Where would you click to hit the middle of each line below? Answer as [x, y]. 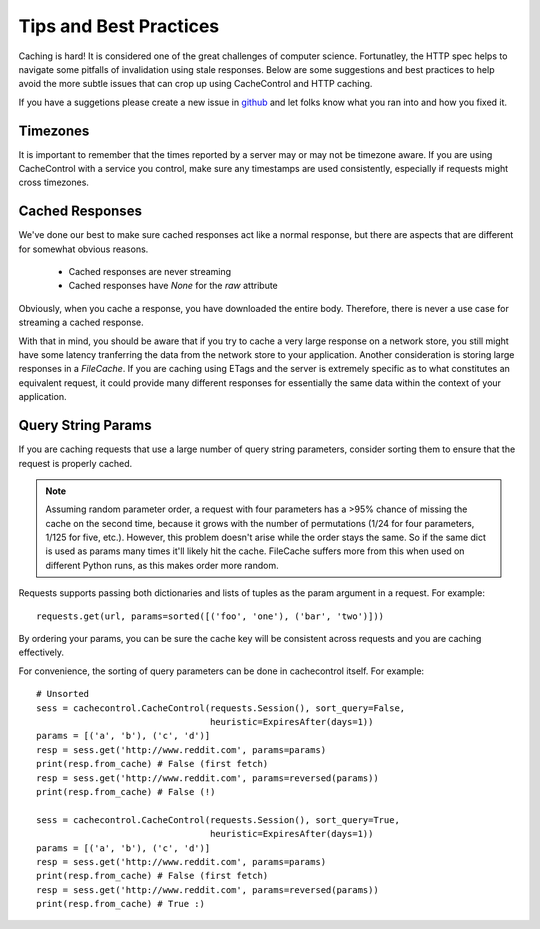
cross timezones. [54, 182]
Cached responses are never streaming [150, 272]
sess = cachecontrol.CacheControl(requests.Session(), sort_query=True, [218, 819]
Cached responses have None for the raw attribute [173, 286]
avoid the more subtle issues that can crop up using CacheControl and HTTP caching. [195, 84]
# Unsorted [63, 694]
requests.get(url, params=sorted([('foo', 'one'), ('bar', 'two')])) [210, 616]
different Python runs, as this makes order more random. [162, 565]
